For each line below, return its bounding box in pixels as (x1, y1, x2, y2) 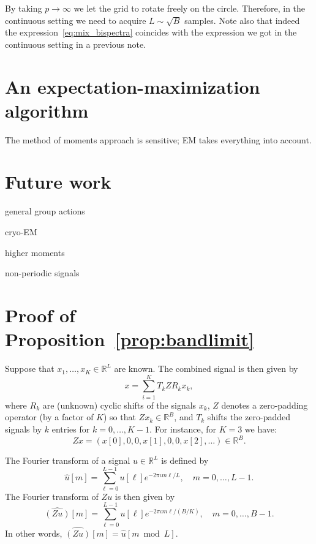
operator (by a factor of (5, 410, 94, 423)
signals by (5, 423, 42, 435)
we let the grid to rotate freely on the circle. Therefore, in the (73, 2, 306, 14)
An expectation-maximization (5, 74, 260, 99)
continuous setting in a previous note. (5, 37, 146, 50)
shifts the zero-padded (207, 410, 291, 423)
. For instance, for (149, 423, 216, 435)
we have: (244, 423, 277, 435)
